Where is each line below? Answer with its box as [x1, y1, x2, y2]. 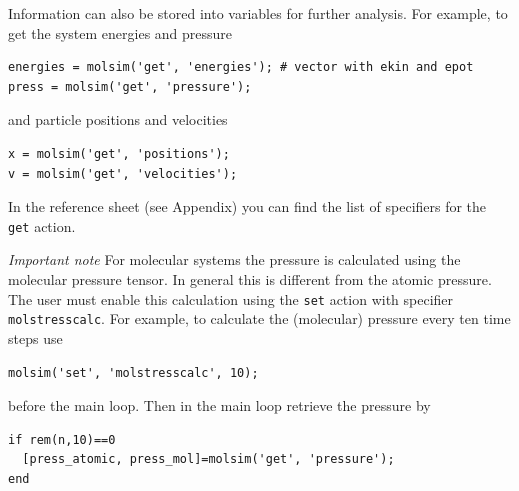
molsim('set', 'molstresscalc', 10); [8, 365, 259, 380]
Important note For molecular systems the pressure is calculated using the [8, 249, 461, 270]
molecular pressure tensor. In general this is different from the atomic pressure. [8, 269, 492, 289]
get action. [8, 215, 76, 236]
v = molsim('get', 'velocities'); [8, 166, 238, 181]
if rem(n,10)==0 [8, 432, 116, 447]
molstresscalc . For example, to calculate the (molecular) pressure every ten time [8, 308, 511, 329]
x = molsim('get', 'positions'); [8, 146, 230, 161]
